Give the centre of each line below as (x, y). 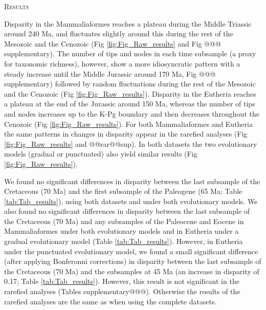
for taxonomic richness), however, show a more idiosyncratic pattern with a (122, 63)
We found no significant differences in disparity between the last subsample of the (132, 181)
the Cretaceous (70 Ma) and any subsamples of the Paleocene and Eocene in (124, 221)
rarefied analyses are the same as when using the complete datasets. (110, 301)
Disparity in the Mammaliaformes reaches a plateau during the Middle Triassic (128, 23)
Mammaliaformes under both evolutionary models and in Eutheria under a (121, 231)
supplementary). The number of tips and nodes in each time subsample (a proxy (130, 53)
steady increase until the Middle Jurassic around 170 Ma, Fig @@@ (110, 73)
